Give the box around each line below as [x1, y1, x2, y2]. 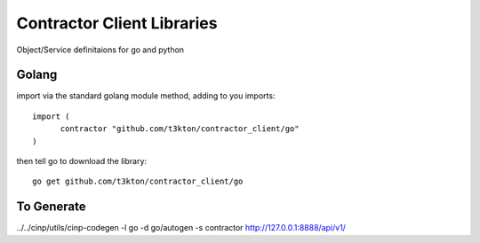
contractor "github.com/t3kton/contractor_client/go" [60, 124, 300, 134]
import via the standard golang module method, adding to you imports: [16, 90, 276, 101]
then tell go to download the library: [16, 156, 147, 167]
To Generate [16, 200, 86, 215]
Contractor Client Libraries [16, 13, 218, 33]
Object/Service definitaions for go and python [16, 44, 185, 55]
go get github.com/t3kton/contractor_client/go [32, 176, 244, 186]
